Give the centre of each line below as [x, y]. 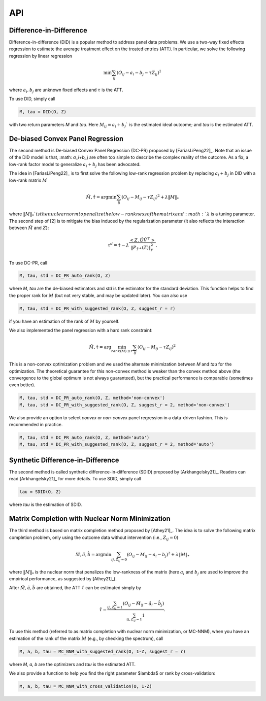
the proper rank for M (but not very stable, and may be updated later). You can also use [98, 295]
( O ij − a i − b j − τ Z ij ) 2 [139, 73]
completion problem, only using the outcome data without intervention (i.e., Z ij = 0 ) [94, 538]
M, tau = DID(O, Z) [43, 112]
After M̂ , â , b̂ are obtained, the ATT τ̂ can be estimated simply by [75, 588]
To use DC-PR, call [28, 263]
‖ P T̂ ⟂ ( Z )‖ [141, 248]
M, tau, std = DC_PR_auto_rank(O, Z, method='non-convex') [92, 398]
